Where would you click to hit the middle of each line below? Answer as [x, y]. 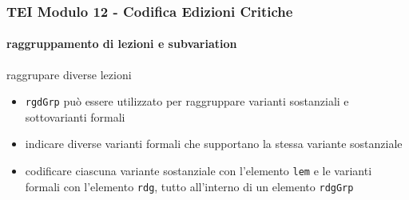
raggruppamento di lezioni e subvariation [122, 44]
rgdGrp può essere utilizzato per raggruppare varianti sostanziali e [187, 101]
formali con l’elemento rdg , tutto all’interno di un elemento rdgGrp [189, 186]
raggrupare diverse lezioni [69, 74]
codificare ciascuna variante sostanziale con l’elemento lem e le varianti [199, 171]
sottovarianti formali [75, 116]
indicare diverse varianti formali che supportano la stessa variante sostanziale [214, 144]
